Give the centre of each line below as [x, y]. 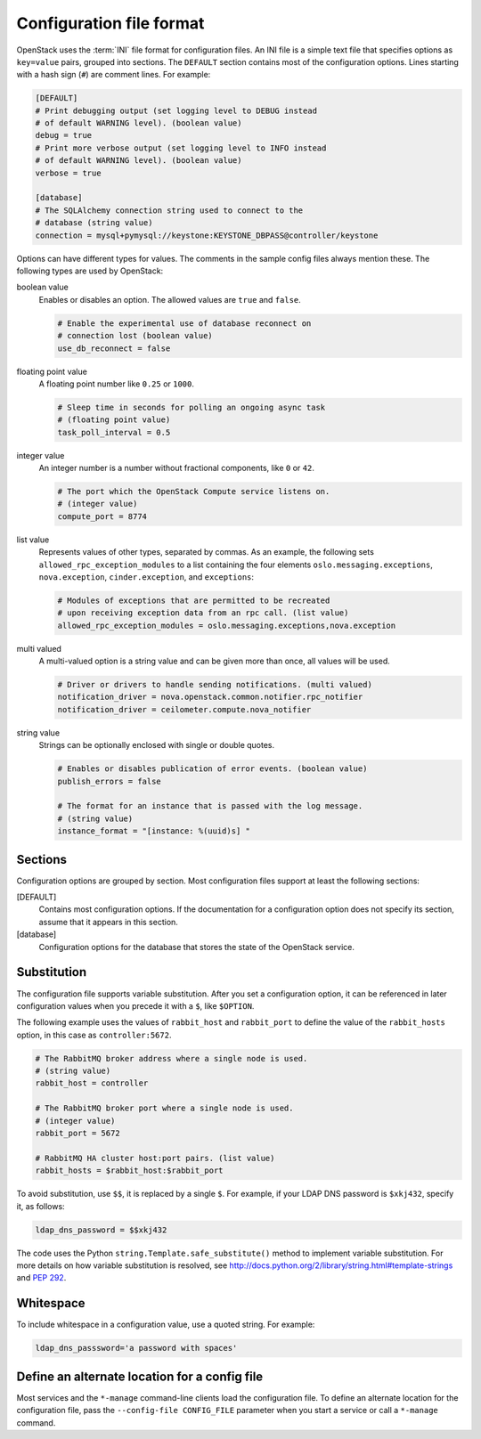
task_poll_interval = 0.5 [114, 432]
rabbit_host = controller [92, 1083]
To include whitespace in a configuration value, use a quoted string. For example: [166, 1325]
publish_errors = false [110, 781]
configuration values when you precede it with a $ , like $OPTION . [135, 1005]
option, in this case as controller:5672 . [94, 1035]
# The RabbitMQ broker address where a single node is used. [171, 1058]
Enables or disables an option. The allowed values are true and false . [170, 299]
